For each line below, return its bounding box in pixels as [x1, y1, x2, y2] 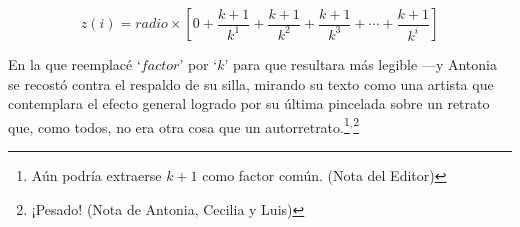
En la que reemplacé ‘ [8, 54, 141, 74]
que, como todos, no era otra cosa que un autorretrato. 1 [8, 113, 350, 137]
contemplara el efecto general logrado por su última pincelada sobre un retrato [8, 93, 490, 114]
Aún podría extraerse [31, 165, 162, 186]
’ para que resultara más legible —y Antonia [224, 54, 497, 74]
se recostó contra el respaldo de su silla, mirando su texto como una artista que [8, 73, 494, 94]
